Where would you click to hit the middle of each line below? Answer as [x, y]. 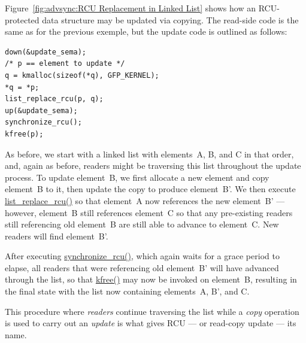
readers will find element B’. [57, 236]
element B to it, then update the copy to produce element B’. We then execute [150, 189]
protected [22, 19]
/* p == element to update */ [65, 64]
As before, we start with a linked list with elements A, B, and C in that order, [149, 154]
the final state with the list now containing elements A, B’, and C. [127, 291]
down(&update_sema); [46, 52]
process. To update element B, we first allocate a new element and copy [137, 177]
